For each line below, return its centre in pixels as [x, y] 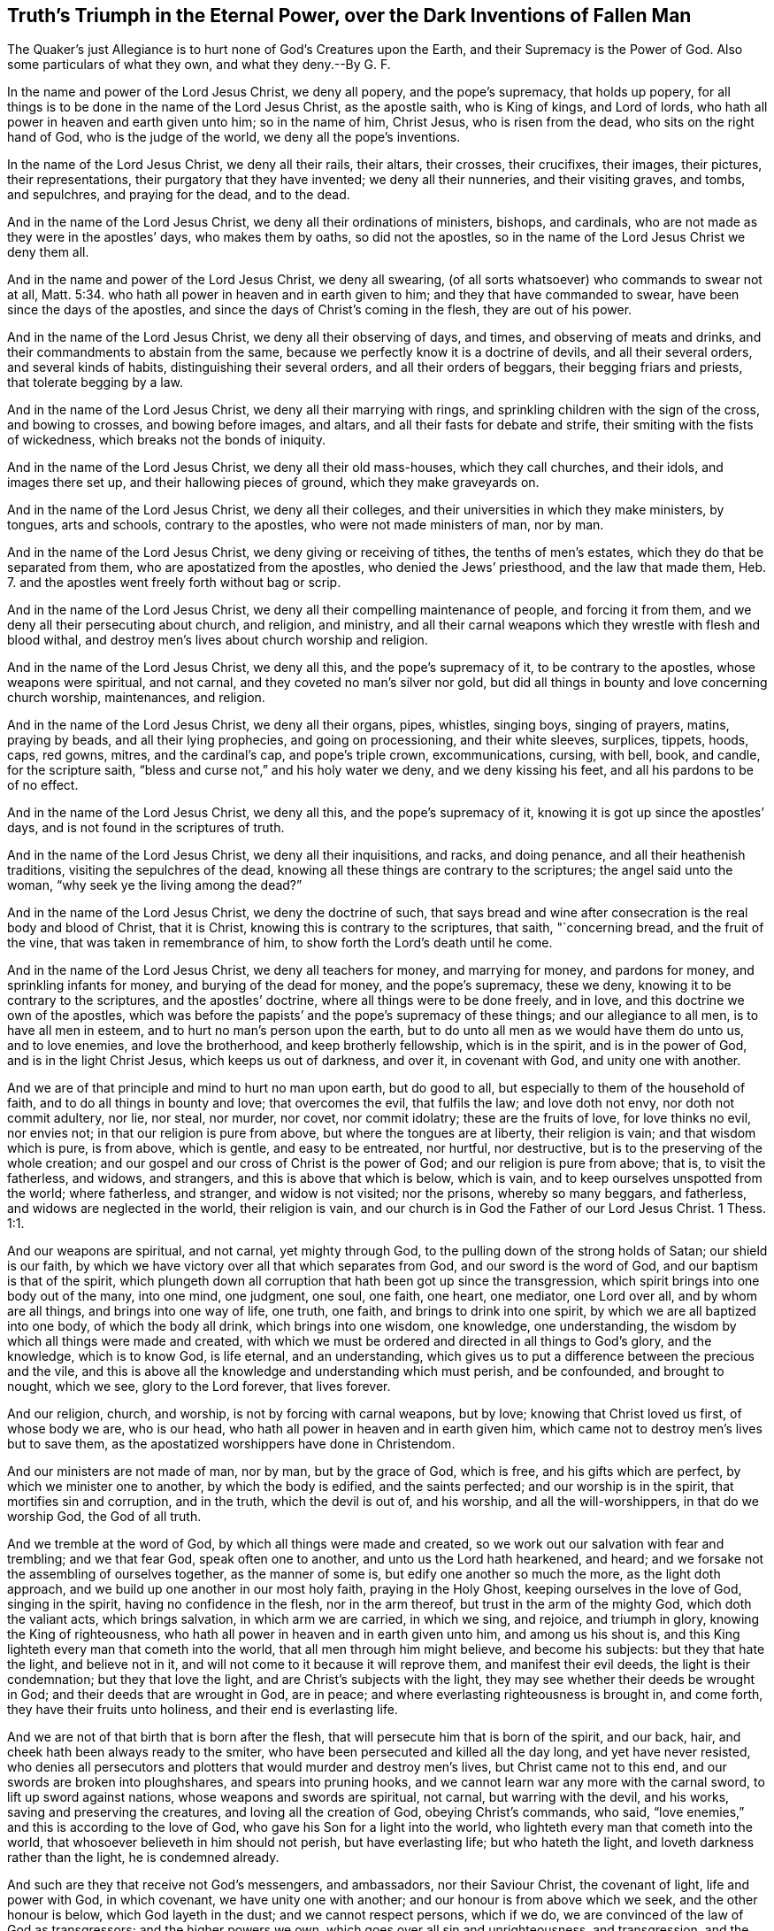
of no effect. [43, 785]
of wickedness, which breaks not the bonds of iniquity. [166, 440]
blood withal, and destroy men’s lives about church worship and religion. [218, 640]
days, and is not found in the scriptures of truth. [146, 828]
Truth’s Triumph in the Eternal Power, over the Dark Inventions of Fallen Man [349, 15]
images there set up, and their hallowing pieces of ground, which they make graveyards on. [273, 483]
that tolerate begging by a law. [96, 382]
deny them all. [48, 252]
